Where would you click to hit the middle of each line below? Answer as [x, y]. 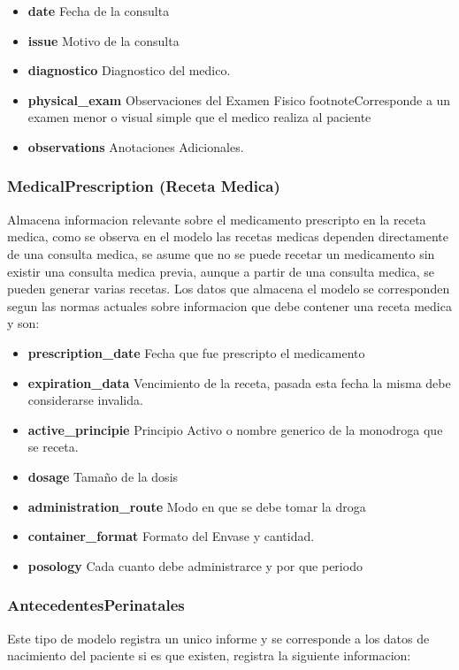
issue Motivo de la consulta [103, 40]
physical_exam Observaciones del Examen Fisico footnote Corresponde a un [239, 99]
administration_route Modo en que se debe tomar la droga [197, 506]
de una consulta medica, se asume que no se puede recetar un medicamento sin [221, 253]
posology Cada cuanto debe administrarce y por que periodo [195, 565]
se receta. [53, 447]
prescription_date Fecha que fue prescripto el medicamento [196, 352]
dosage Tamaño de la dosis [103, 476]
